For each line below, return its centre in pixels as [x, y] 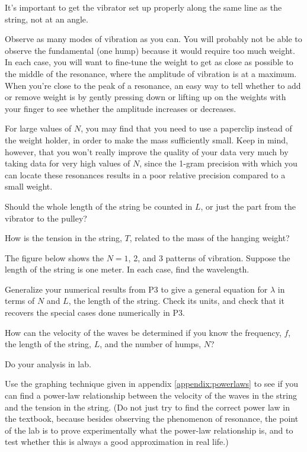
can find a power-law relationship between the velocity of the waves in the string [151, 395]
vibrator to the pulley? [46, 218]
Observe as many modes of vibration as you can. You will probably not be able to [153, 39]
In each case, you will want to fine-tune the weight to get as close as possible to [149, 62]
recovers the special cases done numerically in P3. [95, 312]
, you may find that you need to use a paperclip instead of [186, 128]
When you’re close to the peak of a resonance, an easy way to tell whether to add [153, 85]
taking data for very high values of [68, 163]
